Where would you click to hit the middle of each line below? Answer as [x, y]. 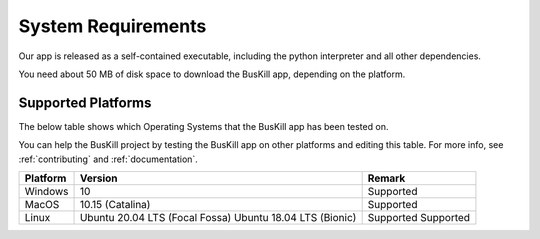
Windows [46, 192]
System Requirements [112, 26]
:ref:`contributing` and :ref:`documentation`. [108, 159]
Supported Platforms [85, 102]
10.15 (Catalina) [115, 205]
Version [99, 178]
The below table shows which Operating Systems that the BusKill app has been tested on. [203, 126]
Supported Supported [418, 218]
